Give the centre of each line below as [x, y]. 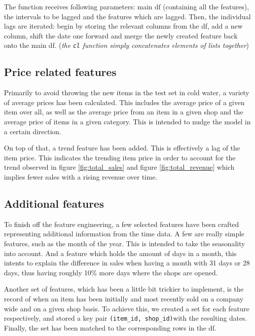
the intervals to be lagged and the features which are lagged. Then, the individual [127, 16]
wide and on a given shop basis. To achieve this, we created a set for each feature [127, 308]
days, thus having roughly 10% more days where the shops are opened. [111, 272]
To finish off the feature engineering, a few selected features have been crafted [122, 224]
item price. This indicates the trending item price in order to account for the [120, 157]
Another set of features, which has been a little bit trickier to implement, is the [124, 289]
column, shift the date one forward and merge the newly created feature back [121, 35]
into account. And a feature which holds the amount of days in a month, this [120, 253]
